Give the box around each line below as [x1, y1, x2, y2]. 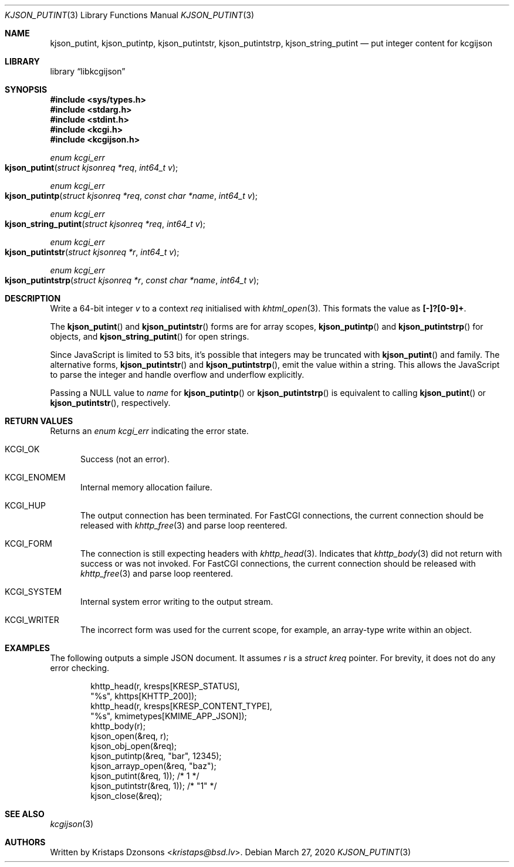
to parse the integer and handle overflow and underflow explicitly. [50, 370, 305, 380]
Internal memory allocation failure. [80, 482, 212, 492]
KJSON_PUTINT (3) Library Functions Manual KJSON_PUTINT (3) [5, 10, 255, 20]
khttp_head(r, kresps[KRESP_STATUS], [90, 681, 240, 691]
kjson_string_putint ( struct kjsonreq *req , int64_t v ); [5, 219, 206, 229]
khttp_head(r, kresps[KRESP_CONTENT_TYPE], [90, 701, 272, 711]
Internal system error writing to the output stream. [80, 597, 273, 607]
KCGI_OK [5, 444, 40, 454]
